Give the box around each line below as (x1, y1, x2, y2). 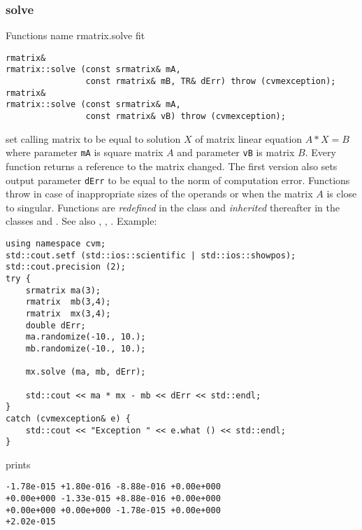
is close (326, 186, 357, 201)
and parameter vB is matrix (177, 145, 295, 160)
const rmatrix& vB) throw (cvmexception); (85, 111, 286, 122)
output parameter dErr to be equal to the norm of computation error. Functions (6, 172, 350, 187)
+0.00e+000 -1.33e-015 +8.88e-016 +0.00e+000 (6, 494, 221, 504)
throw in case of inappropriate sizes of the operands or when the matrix (6, 186, 313, 201)
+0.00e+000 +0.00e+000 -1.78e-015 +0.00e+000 (6, 505, 221, 515)
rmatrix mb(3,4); (25, 297, 111, 307)
